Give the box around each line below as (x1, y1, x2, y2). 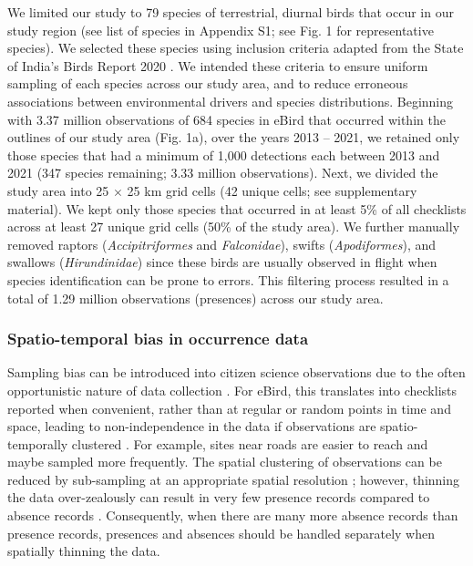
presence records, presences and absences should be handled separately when (7, 523, 435, 542)
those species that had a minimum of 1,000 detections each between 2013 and (7, 145, 440, 164)
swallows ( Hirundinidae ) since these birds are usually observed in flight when (7, 252, 437, 272)
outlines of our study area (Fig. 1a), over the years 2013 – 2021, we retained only (7, 128, 460, 147)
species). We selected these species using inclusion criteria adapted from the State (7, 38, 464, 57)
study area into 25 (7, 180, 109, 200)
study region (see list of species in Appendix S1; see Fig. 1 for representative (7, 20, 434, 39)
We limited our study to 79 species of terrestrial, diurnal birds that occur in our (7, 3, 454, 21)
